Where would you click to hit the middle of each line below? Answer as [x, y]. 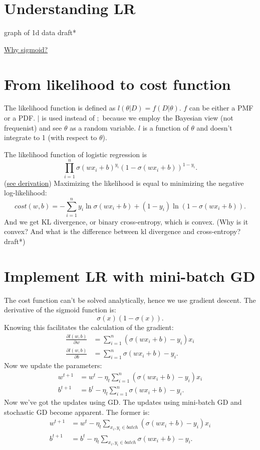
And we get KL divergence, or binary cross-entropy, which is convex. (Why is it [126, 221]
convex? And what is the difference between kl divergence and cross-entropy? [122, 231]
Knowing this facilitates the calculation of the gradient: [89, 327]
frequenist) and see [33, 127]
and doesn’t [214, 127]
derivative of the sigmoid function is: [60, 310]
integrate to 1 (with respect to [51, 137]
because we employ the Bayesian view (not [168, 118]
